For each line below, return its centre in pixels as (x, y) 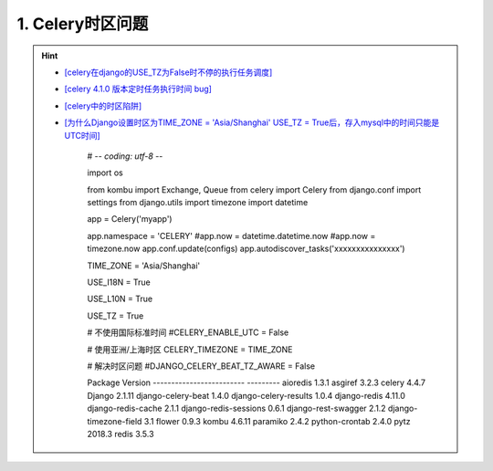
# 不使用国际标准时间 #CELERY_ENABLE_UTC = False (188, 332)
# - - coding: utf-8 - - (125, 156)
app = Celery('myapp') (130, 219)
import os (105, 173)
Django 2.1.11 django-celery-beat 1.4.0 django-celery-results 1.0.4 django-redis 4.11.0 (246, 395)
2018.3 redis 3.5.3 (121, 434)
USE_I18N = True (119, 282)
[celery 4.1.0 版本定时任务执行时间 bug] (138, 89)
